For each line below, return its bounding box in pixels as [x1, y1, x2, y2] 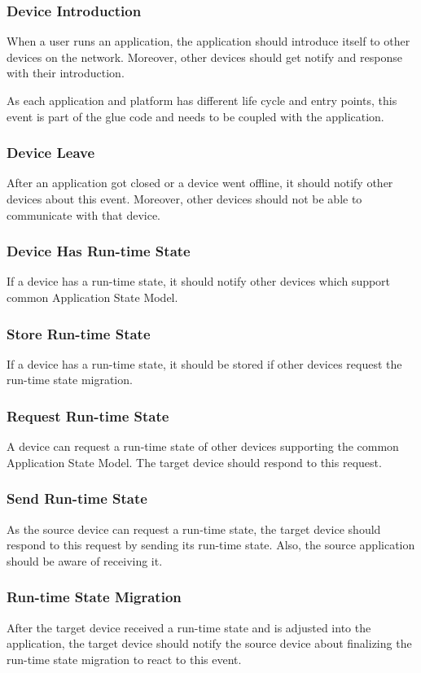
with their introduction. [7, 64, 125, 81]
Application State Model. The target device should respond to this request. [7, 453, 382, 470]
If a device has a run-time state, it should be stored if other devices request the [7, 355, 402, 372]
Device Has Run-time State [7, 241, 191, 261]
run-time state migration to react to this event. [7, 650, 242, 667]
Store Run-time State [7, 323, 151, 343]
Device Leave [7, 142, 95, 163]
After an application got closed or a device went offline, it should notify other [7, 174, 393, 191]
